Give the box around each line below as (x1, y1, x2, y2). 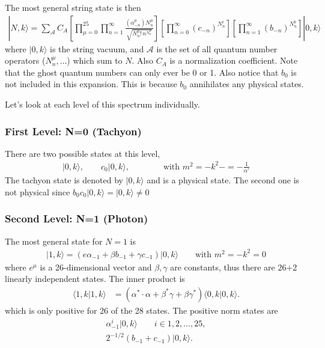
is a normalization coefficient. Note (169, 54, 298, 67)
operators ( (5, 54, 46, 67)
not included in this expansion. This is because (5, 78, 177, 90)
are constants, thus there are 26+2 (170, 260, 297, 273)
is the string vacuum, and (50, 42, 144, 55)
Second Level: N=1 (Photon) (5, 211, 148, 226)
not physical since (5, 185, 70, 198)
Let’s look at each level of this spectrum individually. (5, 98, 200, 110)
